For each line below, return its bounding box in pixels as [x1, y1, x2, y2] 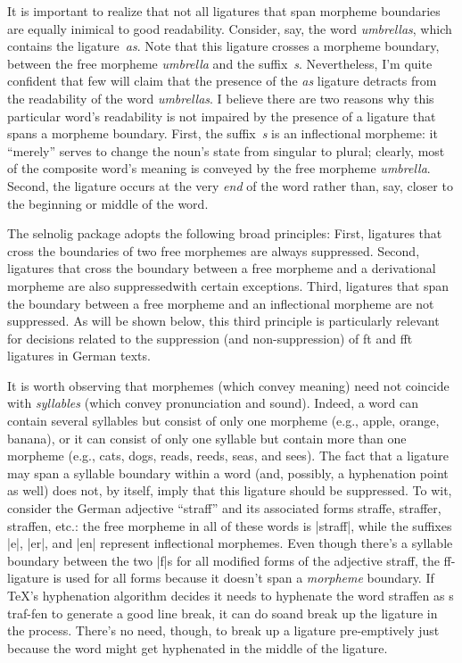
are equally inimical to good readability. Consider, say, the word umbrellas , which [7, 19, 452, 37]
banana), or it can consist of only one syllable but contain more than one [7, 428, 407, 447]
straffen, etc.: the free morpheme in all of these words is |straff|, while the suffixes [7, 516, 452, 535]
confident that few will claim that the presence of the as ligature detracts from [7, 71, 437, 90]
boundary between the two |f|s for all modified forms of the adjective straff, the [7, 551, 440, 569]
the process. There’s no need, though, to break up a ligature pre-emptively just [7, 621, 440, 640]
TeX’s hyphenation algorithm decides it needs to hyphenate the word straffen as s [7, 586, 454, 604]
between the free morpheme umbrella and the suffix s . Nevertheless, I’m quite [7, 54, 433, 72]
